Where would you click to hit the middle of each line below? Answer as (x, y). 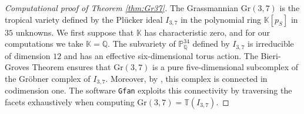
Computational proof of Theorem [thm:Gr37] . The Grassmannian (122, 8)
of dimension (28, 55)
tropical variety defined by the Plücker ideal (84, 19)
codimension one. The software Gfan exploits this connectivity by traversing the (148, 90)
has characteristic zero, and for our (207, 32)
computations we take (44, 44)
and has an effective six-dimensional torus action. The (161, 55)
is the (290, 8)
